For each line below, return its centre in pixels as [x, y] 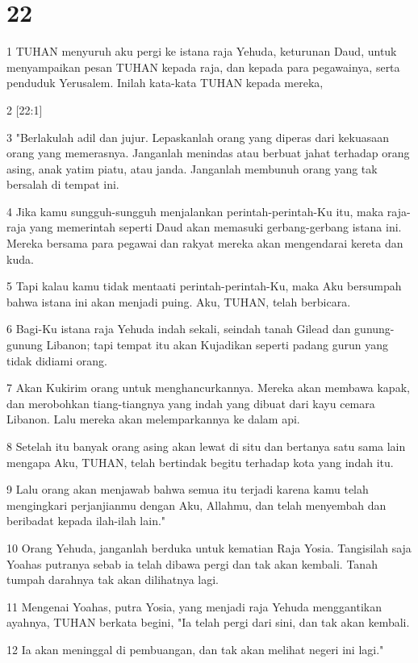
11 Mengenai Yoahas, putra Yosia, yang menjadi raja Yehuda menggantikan [194, 606]
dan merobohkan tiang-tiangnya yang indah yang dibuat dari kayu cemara [191, 403]
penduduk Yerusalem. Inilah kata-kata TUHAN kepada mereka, [165, 83]
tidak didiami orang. [57, 360]
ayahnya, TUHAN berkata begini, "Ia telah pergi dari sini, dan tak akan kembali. [208, 622]
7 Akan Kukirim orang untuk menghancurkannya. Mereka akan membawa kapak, [208, 388]
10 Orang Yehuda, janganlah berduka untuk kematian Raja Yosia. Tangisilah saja [209, 547]
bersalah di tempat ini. [63, 184]
